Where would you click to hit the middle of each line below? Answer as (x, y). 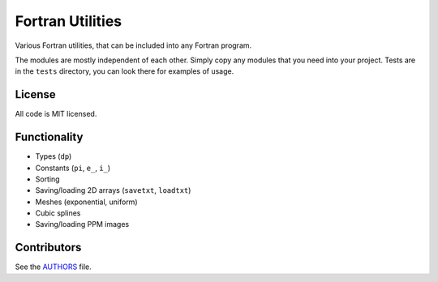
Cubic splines (58, 213)
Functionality (49, 137)
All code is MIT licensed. (56, 114)
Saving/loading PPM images (82, 224)
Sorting (47, 179)
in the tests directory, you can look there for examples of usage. (125, 71)
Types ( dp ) (54, 156)
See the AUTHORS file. (54, 267)
